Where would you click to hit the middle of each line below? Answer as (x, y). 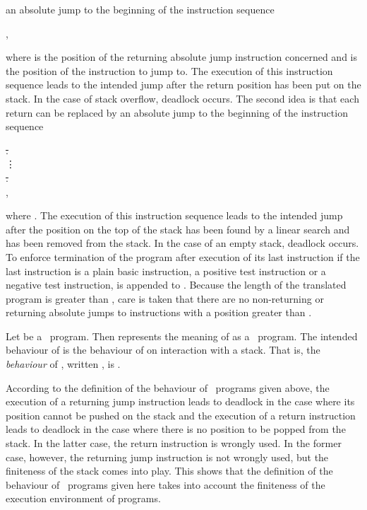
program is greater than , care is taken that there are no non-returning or (165, 298)
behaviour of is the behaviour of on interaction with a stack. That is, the (163, 350)
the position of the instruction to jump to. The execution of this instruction (169, 70)
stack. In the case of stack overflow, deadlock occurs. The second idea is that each (182, 98)
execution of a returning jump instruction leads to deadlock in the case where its (180, 401)
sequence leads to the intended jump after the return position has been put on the (183, 85)
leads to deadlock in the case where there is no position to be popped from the (176, 429)
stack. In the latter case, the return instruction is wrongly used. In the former (174, 443)
